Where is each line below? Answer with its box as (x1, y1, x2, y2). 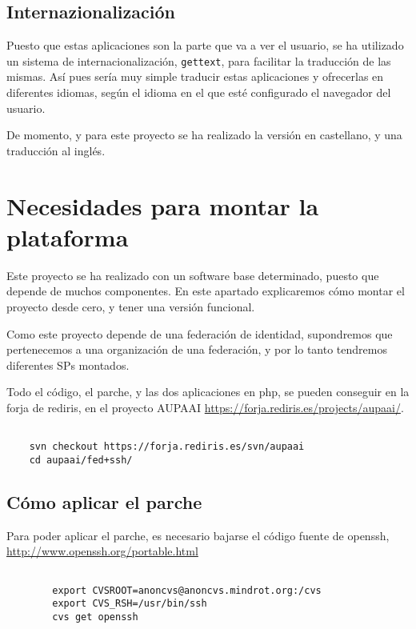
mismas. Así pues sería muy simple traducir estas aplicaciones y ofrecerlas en (6, 68, 384, 85)
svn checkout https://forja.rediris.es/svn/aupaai (29, 441, 305, 453)
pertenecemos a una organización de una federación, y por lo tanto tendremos (6, 341, 387, 358)
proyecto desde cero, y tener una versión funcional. (6, 298, 255, 314)
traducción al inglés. (6, 142, 106, 158)
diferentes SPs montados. (6, 356, 130, 373)
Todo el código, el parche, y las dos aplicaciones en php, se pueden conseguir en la (6, 383, 410, 400)
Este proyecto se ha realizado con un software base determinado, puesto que (6, 266, 379, 283)
